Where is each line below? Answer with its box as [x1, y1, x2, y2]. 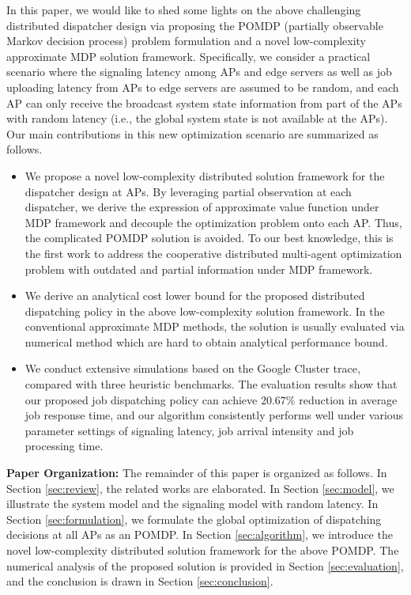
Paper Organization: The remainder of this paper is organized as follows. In [6, 464, 387, 481]
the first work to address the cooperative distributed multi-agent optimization [25, 244, 402, 261]
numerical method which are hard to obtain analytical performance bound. [25, 333, 388, 350]
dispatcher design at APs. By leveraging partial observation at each [25, 183, 352, 199]
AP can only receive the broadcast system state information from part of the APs [6, 94, 402, 111]
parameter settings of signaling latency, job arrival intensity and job [25, 422, 354, 438]
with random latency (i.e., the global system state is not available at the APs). [6, 110, 388, 127]
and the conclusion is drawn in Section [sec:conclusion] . [6, 573, 273, 589]
